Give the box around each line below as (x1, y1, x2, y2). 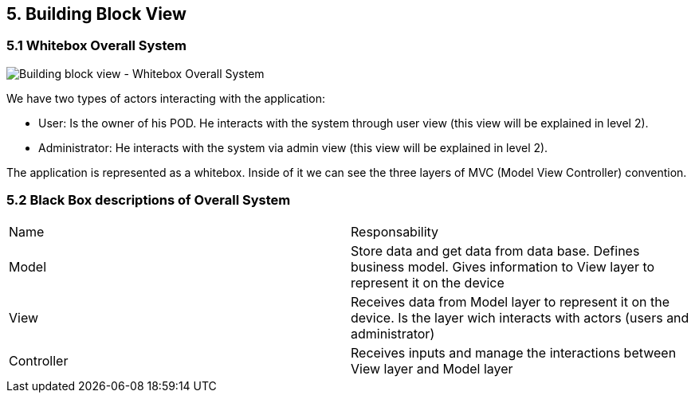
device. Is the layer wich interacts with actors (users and (351, 309, 689, 326)
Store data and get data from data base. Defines (351, 242, 640, 259)
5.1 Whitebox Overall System (6, 37, 187, 54)
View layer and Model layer (351, 360, 513, 377)
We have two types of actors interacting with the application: (6, 91, 325, 105)
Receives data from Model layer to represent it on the (351, 293, 670, 310)
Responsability (351, 223, 439, 240)
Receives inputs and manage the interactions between (351, 344, 677, 361)
